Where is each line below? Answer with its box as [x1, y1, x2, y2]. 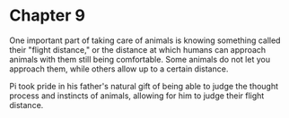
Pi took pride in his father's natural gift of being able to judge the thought [9, 80, 279, 91]
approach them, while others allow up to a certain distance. [9, 63, 229, 74]
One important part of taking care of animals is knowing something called [9, 35, 281, 46]
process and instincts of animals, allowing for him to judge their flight [9, 90, 265, 101]
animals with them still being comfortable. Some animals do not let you [9, 54, 271, 64]
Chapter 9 [9, 5, 85, 26]
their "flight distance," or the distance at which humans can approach [9, 44, 267, 55]
